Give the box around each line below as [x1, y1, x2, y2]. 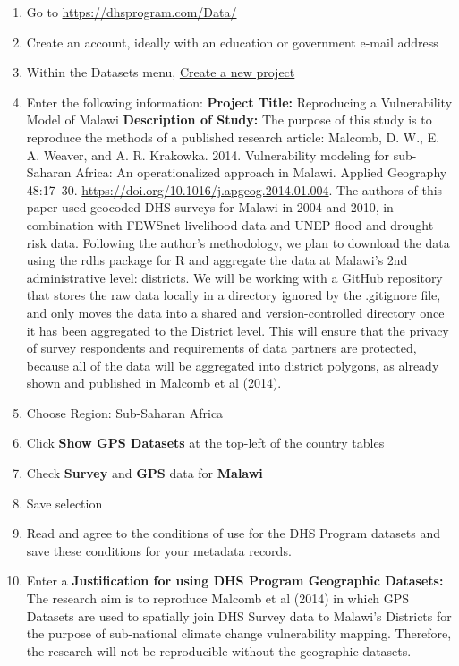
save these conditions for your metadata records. [26, 541, 292, 559]
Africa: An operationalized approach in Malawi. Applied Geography [75, 163, 447, 182]
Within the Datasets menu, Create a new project [26, 63, 295, 81]
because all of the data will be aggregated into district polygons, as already [26, 355, 439, 374]
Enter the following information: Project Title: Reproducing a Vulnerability [26, 92, 453, 111]
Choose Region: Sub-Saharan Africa [26, 403, 224, 422]
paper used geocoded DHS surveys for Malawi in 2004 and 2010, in [26, 198, 394, 217]
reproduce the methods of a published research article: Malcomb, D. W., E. [26, 127, 440, 146]
